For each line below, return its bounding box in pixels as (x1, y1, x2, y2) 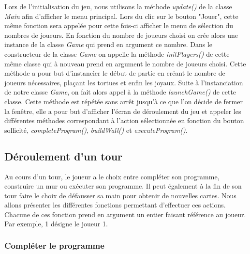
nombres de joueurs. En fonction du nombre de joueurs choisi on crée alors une (4, 30, 238, 40)
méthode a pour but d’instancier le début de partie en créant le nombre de (4, 68, 225, 78)
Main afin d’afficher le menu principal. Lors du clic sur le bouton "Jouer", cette (4, 11, 238, 21)
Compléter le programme (4, 239, 104, 251)
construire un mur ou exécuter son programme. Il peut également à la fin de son (4, 181, 242, 191)
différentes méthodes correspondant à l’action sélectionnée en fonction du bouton (4, 115, 244, 126)
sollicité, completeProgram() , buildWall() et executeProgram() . (4, 125, 188, 135)
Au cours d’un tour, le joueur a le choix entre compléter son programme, (4, 171, 220, 181)
